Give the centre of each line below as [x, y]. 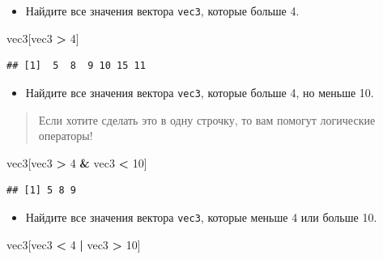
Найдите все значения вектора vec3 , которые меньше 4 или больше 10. [201, 217]
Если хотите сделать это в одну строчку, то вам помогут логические [207, 119]
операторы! [66, 136]
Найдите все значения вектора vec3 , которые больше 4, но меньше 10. [200, 92]
